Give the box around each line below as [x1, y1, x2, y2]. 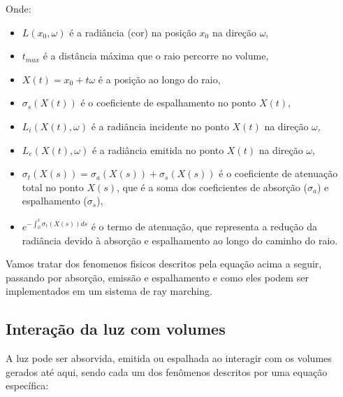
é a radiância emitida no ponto [92, 142, 224, 157]
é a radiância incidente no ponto [91, 118, 229, 133]
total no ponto [22, 179, 84, 194]
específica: [6, 378, 49, 393]
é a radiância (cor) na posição [69, 25, 196, 39]
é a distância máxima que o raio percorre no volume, [43, 48, 269, 63]
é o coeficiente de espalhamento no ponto [80, 95, 256, 110]
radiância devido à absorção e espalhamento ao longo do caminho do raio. [22, 232, 338, 247]
